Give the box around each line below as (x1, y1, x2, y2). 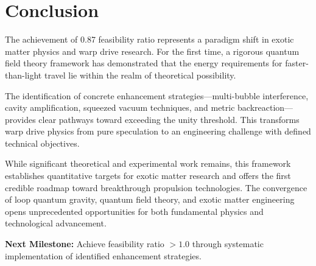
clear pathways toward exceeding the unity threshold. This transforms (38, 113, 300, 125)
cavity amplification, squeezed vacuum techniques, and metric (5, 101, 235, 114)
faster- (285, 57, 309, 69)
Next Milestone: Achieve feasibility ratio (5, 237, 164, 250)
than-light (5, 68, 42, 81)
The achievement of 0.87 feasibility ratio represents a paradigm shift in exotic (5, 33, 294, 46)
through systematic (192, 237, 264, 250)
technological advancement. (5, 217, 107, 229)
